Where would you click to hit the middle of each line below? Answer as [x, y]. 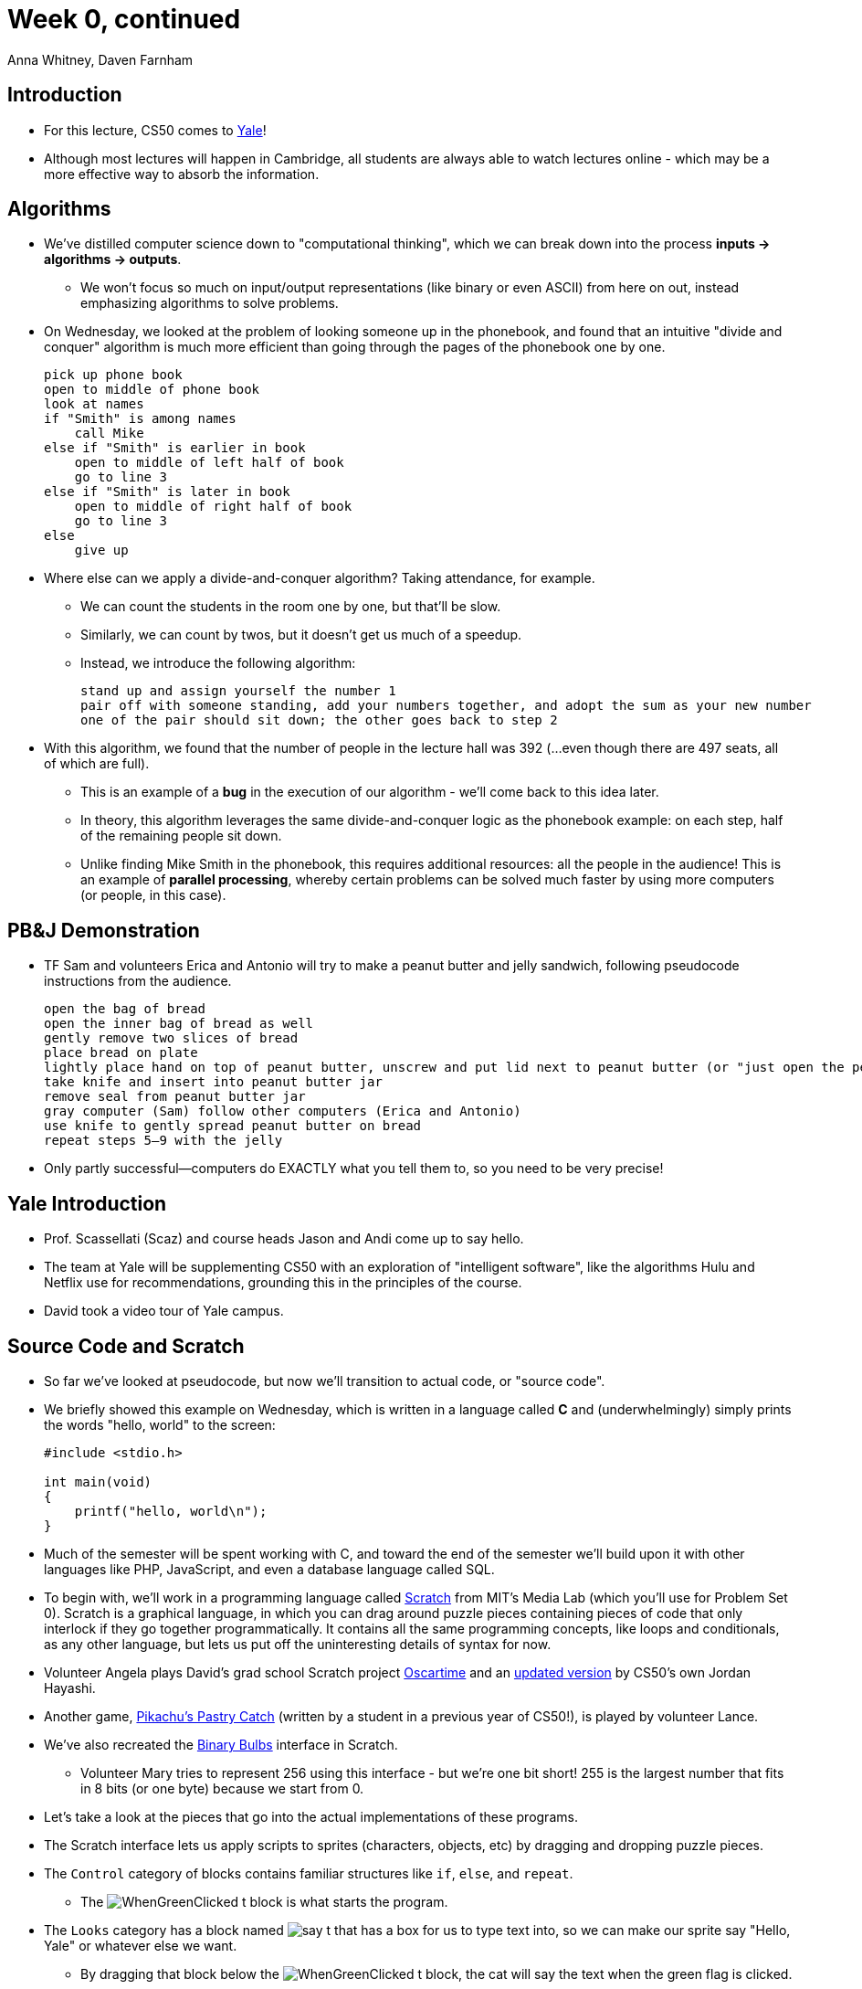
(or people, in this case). [153, 895]
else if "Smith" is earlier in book [175, 448]
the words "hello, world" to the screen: [160, 1424]
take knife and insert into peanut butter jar [213, 1082]
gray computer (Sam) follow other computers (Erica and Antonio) [283, 1111]
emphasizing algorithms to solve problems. [210, 303]
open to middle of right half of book [213, 507]
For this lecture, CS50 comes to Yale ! [155, 130]
